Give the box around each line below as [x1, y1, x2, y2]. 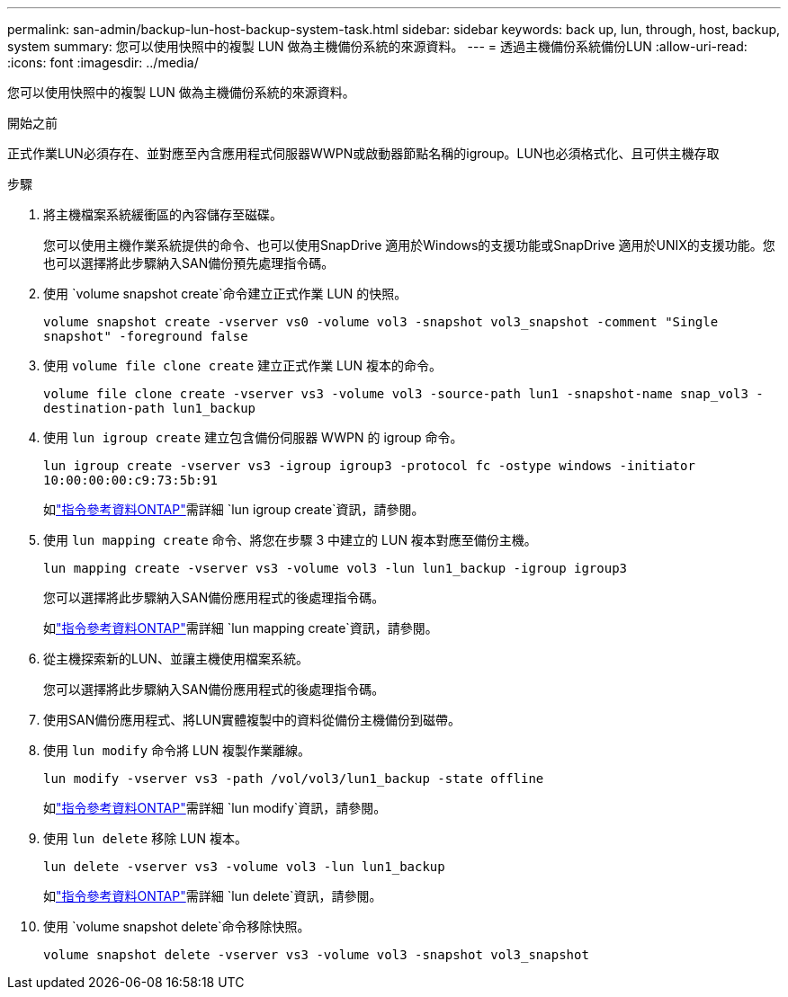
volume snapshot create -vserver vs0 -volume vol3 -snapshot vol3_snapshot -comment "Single [43, 315, 719, 329]
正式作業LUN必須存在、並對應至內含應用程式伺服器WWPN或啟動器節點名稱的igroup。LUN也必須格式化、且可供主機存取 [7, 146, 720, 161]
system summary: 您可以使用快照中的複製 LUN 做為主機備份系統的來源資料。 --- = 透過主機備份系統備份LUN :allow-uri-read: [7, 39, 748, 54]
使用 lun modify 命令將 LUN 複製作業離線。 [43, 743, 310, 758]
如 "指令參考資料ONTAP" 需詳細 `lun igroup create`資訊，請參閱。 [43, 502, 425, 517]
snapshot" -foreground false [43, 329, 248, 343]
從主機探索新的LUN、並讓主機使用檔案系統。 [43, 651, 309, 666]
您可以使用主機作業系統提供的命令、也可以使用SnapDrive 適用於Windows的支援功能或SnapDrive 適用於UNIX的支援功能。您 [43, 237, 775, 253]
